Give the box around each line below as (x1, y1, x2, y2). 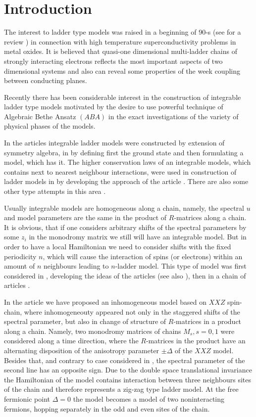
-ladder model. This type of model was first (115, 261, 247, 271)
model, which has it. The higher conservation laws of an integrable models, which (4, 157, 251, 167)
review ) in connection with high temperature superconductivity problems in (4, 36, 236, 46)
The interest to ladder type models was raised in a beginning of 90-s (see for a (4, 27, 241, 37)
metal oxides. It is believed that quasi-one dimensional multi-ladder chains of (4, 46, 237, 56)
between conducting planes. (4, 75, 87, 86)
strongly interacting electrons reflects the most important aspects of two (4, 55, 223, 66)
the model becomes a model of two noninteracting (73, 393, 225, 404)
